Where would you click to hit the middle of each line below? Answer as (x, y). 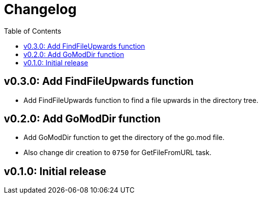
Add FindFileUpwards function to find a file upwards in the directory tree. (141, 100)
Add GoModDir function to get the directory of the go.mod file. (124, 138)
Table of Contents (33, 31)
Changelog (40, 9)
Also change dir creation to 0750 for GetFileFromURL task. (118, 153)
